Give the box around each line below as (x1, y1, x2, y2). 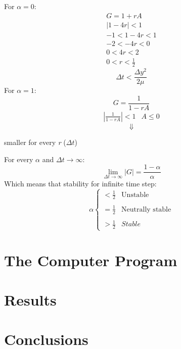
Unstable (121, 191, 149, 198)
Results (4, 289, 57, 310)
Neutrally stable (121, 206, 171, 213)
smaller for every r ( (4, 136, 66, 147)
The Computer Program (4, 250, 177, 270)
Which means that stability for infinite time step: (4, 178, 157, 189)
